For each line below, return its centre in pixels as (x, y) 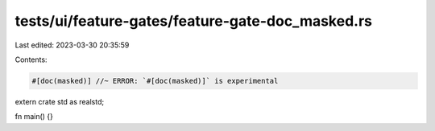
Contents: (31, 59)
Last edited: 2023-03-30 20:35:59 (72, 45)
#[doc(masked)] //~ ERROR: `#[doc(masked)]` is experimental (155, 81)
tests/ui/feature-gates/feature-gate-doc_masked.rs (193, 21)
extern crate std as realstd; (60, 101)
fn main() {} (34, 117)
